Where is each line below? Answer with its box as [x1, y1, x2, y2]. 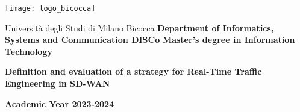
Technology [5, 45, 52, 57]
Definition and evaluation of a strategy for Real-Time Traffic [5, 65, 262, 78]
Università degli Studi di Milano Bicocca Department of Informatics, [5, 21, 274, 34]
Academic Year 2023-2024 [5, 97, 114, 110]
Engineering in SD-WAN [5, 77, 110, 90]
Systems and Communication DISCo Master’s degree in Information [5, 33, 295, 46]
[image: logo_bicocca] [5, 4, 96, 13]
